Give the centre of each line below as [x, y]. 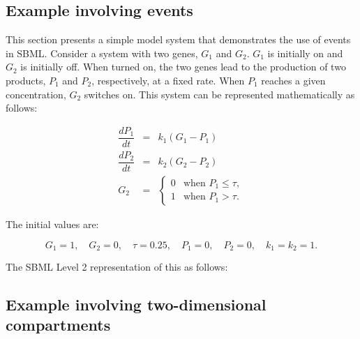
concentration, [36, 94]
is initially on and [305, 53]
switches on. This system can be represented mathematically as [219, 94]
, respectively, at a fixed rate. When [168, 80]
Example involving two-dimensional [136, 304]
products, [26, 80]
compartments [58, 325]
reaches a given [293, 80]
